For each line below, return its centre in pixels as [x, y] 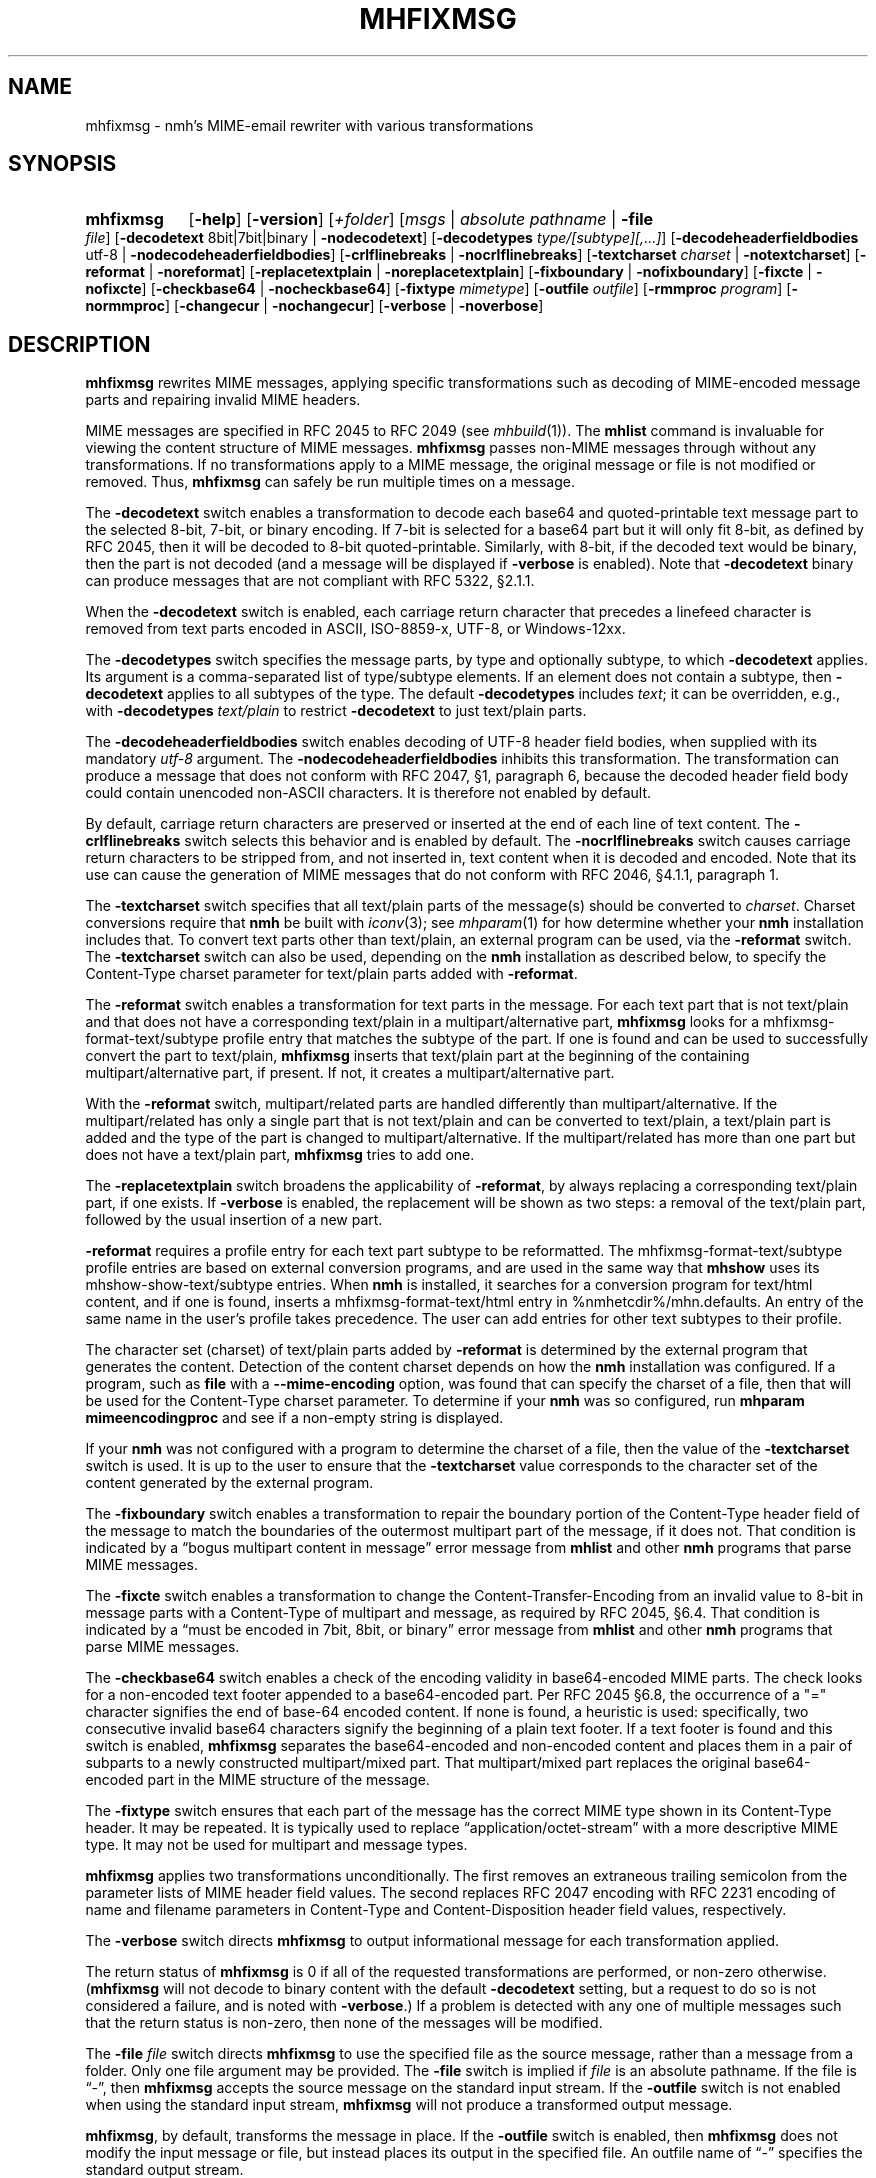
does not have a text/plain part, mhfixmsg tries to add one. [280, 1155]
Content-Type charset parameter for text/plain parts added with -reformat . [331, 974]
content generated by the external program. [229, 1483]
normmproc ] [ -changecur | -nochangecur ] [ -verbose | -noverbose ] [314, 306]
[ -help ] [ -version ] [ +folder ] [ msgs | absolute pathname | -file [421, 219]
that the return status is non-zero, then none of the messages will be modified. [344, 2023]
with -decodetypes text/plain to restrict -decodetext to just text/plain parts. [336, 711]
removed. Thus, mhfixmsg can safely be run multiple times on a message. [330, 482]
